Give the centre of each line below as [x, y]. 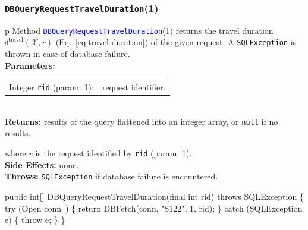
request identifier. [134, 87]
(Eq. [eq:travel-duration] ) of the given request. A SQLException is [176, 42]
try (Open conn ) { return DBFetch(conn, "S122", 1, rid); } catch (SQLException [154, 208]
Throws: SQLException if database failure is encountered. [111, 176]
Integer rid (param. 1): [51, 87]
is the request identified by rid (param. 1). [114, 153]
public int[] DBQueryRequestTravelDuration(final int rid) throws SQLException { [154, 196]
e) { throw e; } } [35, 220]
